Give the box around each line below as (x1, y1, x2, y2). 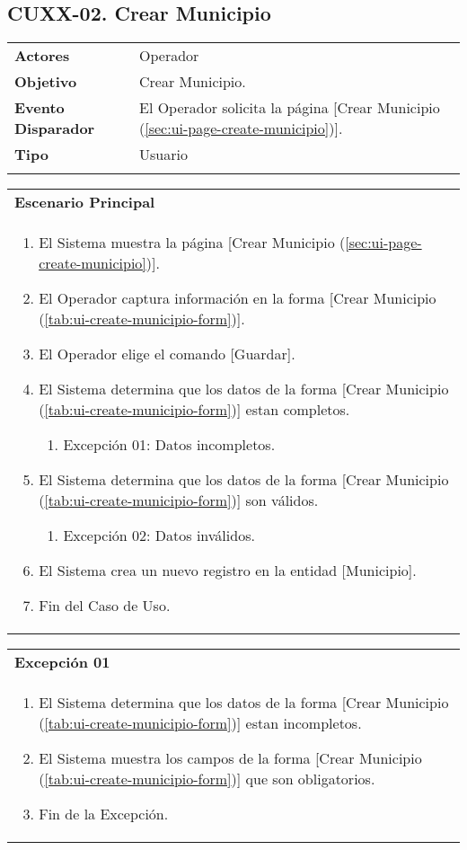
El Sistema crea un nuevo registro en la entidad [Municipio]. (39, 560, 417, 581)
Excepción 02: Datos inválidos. (63, 525, 255, 546)
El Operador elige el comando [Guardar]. (39, 343, 295, 365)
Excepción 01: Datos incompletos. (63, 434, 276, 456)
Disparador (14, 118, 95, 139)
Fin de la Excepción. (39, 803, 169, 825)
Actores (14, 45, 70, 66)
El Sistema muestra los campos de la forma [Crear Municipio (39, 748, 422, 769)
